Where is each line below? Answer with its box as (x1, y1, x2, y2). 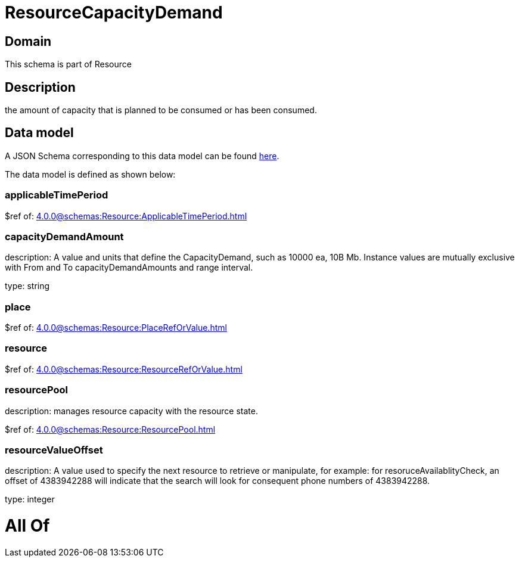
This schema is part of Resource (5, 59, 132, 70)
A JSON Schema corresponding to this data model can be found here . (5, 150, 279, 161)
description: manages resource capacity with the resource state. (5, 405, 258, 416)
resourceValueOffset (5, 443, 103, 456)
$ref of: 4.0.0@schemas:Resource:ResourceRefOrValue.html (5, 364, 243, 374)
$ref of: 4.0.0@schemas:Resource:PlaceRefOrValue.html (5, 322, 227, 333)
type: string (5, 281, 50, 291)
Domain (5, 33, 52, 49)
